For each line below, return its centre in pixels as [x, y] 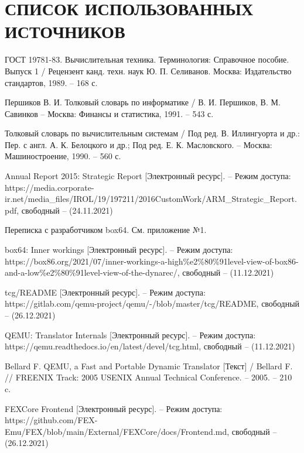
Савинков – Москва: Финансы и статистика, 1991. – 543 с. [109, 113]
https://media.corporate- [49, 187]
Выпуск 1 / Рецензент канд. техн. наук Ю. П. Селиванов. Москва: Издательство [148, 71]
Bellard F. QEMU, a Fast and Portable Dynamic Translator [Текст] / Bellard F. [149, 366]
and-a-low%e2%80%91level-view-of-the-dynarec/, [92, 272]
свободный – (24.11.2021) [67, 210]
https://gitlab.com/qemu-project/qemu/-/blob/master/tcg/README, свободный [152, 303]
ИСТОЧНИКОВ [65, 31]
